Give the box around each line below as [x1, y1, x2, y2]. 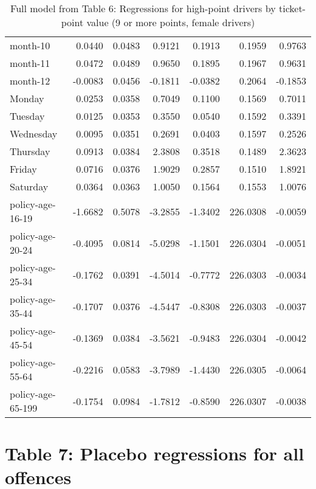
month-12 [10, 74, 50, 88]
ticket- [278, 1, 306, 15]
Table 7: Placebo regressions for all [5, 441, 304, 466]
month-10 [10, 38, 50, 52]
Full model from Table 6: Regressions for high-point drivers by [10, 1, 276, 15]
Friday [10, 162, 37, 176]
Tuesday [10, 109, 45, 123]
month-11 [10, 56, 50, 70]
